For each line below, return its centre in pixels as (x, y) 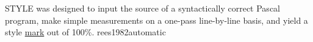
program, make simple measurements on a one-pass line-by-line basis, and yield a (156, 20)
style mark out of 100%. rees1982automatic (85, 32)
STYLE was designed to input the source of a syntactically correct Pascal (142, 8)
